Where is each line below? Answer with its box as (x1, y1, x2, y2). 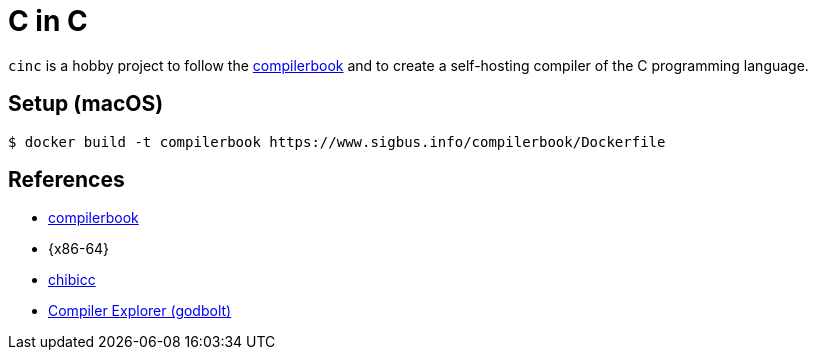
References (8, 167, 125, 193)
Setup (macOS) (8, 91, 164, 117)
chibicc (48, 271, 96, 289)
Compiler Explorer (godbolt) (48, 302, 232, 320)
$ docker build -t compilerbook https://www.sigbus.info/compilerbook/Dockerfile (8, 133, 666, 150)
